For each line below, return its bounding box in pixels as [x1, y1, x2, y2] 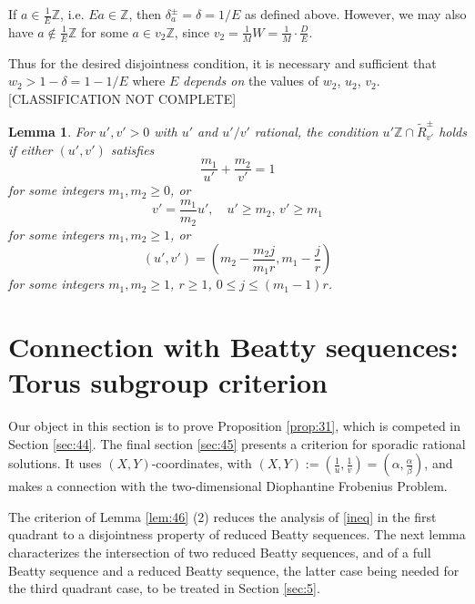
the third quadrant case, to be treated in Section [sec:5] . [8, 578, 320, 598]
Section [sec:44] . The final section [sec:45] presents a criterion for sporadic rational [8, 434, 466, 453]
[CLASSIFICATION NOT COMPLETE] [8, 88, 237, 107]
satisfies [110, 139, 155, 159]
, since [174, 22, 210, 41]
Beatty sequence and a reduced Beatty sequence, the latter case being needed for [8, 560, 460, 579]
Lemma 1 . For [8, 122, 95, 141]
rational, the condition [254, 122, 379, 141]
